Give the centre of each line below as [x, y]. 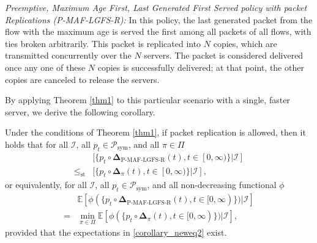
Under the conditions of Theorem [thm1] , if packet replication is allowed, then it [155, 132]
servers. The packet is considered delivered [224, 55]
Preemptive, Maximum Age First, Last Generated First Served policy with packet [156, 7]
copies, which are [245, 43]
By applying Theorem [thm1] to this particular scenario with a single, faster [147, 100]
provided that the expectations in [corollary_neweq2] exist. [116, 232]
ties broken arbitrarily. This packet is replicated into [103, 43]
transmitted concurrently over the [68, 55]
